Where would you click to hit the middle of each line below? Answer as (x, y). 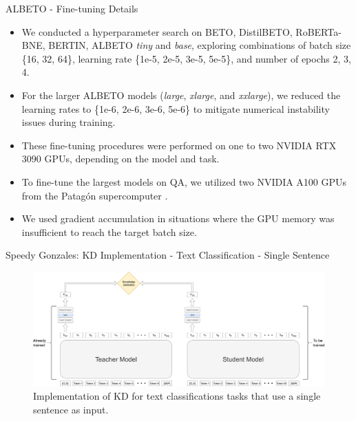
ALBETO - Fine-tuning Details (72, 8)
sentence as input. (71, 409)
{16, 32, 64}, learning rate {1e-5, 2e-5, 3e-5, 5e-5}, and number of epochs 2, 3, (186, 58)
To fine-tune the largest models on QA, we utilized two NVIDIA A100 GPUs (184, 181)
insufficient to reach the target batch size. (109, 231)
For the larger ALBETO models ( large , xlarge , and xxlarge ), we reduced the (181, 95)
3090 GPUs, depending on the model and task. (121, 159)
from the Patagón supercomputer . (95, 195)
